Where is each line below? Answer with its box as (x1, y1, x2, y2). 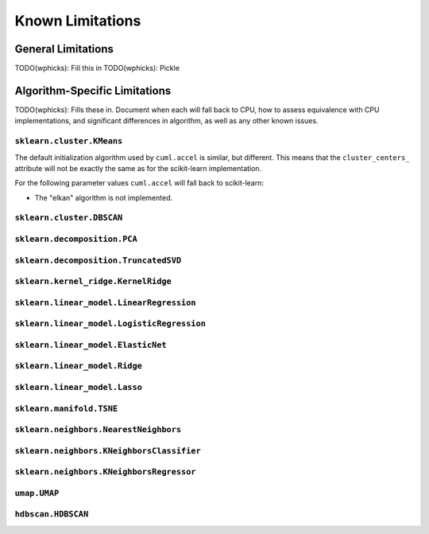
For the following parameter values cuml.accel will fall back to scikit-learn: (14, 178, 265, 188)
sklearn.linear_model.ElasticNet (14, 339, 167, 350)
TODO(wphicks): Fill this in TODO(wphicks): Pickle (14, 64, 180, 73)
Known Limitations (14, 12, 141, 29)
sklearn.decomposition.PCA (14, 234, 138, 244)
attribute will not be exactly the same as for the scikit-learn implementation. (14, 163, 262, 173)
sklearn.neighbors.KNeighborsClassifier (14, 446, 202, 456)
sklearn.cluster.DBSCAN (14, 212, 123, 223)
